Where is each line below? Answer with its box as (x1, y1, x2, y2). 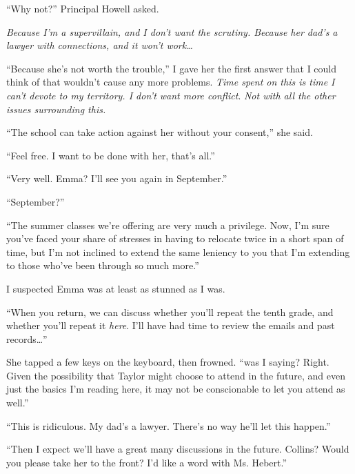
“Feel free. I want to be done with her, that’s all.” (6, 148, 215, 162)
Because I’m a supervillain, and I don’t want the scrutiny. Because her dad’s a (6, 24, 338, 39)
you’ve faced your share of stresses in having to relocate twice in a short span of (6, 231, 344, 246)
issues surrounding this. (6, 101, 106, 116)
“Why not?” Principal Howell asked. (6, 1, 159, 15)
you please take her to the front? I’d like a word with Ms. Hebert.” (6, 455, 287, 469)
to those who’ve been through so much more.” (6, 258, 199, 273)
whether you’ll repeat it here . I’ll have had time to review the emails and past (6, 318, 335, 333)
